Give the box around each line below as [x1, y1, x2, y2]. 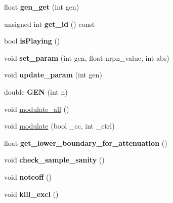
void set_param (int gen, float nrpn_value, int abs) [4, 52, 169, 63]
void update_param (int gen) [4, 69, 102, 80]
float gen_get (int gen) [4, 2, 79, 12]
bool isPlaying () [4, 35, 60, 46]
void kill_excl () [4, 188, 59, 199]
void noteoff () [4, 171, 52, 182]
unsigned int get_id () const [4, 18, 95, 29]
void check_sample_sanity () [4, 154, 105, 165]
